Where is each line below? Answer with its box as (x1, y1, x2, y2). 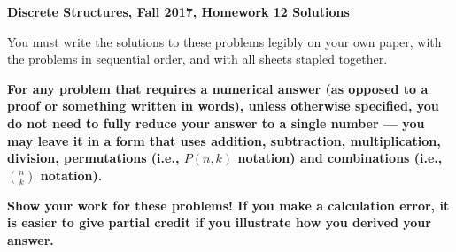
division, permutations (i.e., (7, 149, 180, 167)
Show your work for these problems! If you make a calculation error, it (7, 195, 450, 214)
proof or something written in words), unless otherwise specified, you (7, 96, 439, 115)
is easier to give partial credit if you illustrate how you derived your (7, 213, 431, 232)
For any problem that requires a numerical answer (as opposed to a (7, 79, 429, 97)
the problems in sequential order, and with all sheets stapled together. (7, 50, 388, 68)
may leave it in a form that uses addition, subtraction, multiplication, (7, 131, 441, 149)
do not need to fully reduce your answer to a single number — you (7, 113, 425, 132)
